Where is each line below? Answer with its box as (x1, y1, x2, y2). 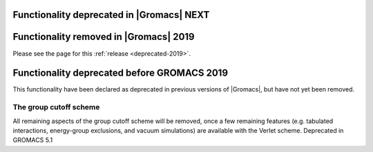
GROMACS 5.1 (12, 136, 53, 144)
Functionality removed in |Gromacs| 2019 (12, 31, 195, 43)
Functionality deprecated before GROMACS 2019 (12, 67, 228, 79)
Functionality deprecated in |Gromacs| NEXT (12, 9, 210, 21)
